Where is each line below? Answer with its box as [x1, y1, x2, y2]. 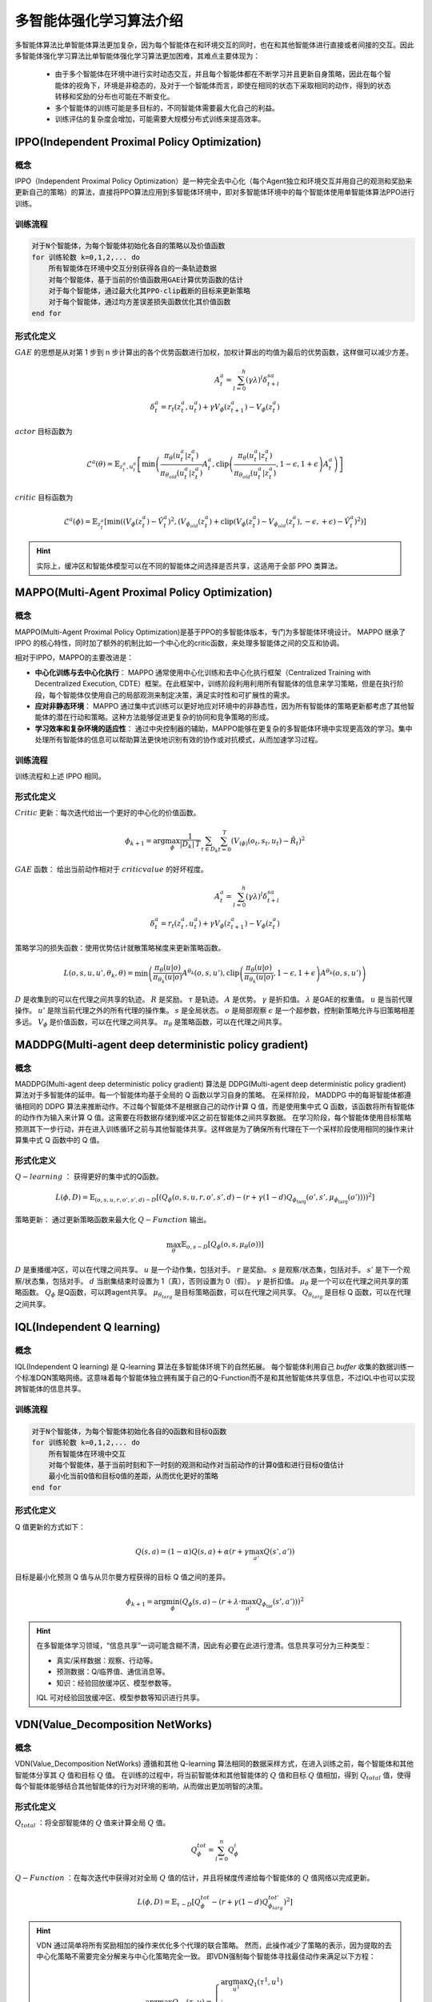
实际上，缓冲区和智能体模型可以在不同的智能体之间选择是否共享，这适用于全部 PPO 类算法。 [36, 561, 342, 570]
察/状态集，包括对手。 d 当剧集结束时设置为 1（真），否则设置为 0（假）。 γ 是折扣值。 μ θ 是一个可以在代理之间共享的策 [14, 1276, 410, 1288]
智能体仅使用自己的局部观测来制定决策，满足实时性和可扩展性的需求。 [62, 689, 294, 700]
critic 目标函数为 [14, 492, 74, 502]
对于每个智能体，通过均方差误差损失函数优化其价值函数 [48, 297, 231, 307]
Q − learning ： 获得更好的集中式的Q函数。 [14, 1172, 163, 1181]
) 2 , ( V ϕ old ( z [168, 516, 206, 529]
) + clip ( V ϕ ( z [209, 517, 254, 528]
